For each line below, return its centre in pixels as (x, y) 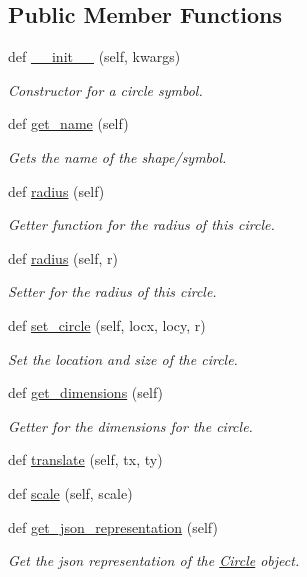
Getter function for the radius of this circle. (141, 224)
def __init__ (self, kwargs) (94, 56)
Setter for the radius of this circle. (112, 291)
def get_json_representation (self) (113, 526)
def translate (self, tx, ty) (85, 459)
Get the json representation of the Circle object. (154, 560)
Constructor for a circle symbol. (105, 89)
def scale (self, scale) (70, 492)
